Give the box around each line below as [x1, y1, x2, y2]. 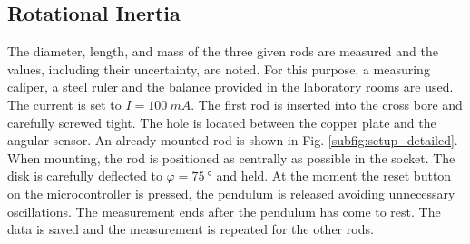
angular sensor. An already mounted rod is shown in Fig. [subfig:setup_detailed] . [7, 131, 458, 150]
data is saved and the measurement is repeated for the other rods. [7, 220, 374, 239]
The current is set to [7, 94, 122, 113]
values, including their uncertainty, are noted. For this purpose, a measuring [7, 59, 430, 78]
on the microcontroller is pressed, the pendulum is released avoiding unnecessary [7, 183, 455, 202]
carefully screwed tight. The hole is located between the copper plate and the [7, 112, 436, 132]
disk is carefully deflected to [7, 166, 162, 185]
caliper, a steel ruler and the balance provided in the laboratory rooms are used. [7, 77, 454, 96]
